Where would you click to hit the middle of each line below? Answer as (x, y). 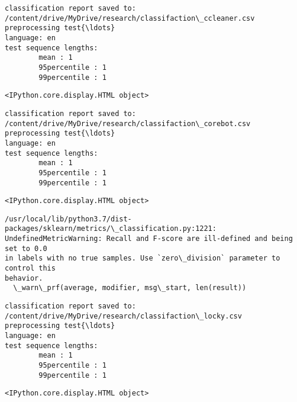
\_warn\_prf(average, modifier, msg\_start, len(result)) (130, 288)
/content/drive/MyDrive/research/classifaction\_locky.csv (123, 316)
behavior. (24, 278)
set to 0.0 (26, 248)
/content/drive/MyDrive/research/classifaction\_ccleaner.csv (130, 18)
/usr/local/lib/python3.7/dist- (68, 219)
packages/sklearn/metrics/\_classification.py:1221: (111, 229)
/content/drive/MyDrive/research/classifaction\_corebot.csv (128, 123)
